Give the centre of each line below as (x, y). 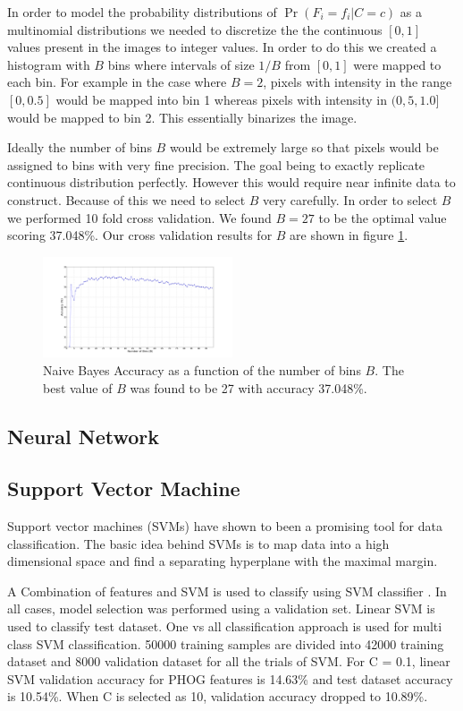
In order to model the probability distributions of (142, 12)
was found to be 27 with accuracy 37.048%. (248, 387)
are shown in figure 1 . (349, 235)
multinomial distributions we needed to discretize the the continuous (195, 29)
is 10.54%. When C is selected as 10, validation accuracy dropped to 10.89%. (218, 696)
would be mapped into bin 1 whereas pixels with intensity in (221, 99)
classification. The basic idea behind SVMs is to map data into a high (198, 543)
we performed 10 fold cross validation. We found (139, 217)
